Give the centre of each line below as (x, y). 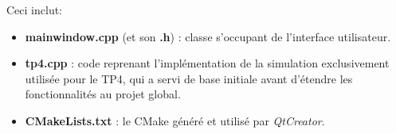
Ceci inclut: (34, 10)
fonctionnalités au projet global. (103, 94)
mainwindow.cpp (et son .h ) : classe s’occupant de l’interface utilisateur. (208, 36)
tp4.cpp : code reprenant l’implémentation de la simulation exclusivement (207, 63)
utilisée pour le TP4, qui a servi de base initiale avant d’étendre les (189, 78)
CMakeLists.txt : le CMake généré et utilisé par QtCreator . (175, 120)
